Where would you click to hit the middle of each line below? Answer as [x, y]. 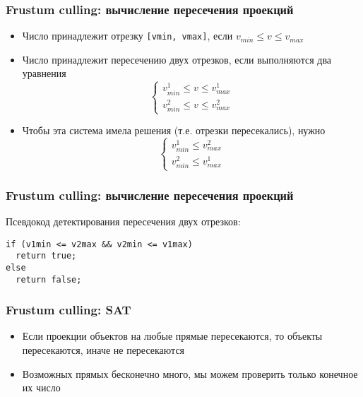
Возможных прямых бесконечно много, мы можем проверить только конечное [190, 373]
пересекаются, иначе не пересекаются [103, 349]
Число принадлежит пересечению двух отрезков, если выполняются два [177, 59]
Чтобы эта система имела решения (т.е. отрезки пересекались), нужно [174, 130]
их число [41, 387]
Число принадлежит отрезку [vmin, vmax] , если [127, 36]
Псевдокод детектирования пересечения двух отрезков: [123, 221]
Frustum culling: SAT [69, 310]
